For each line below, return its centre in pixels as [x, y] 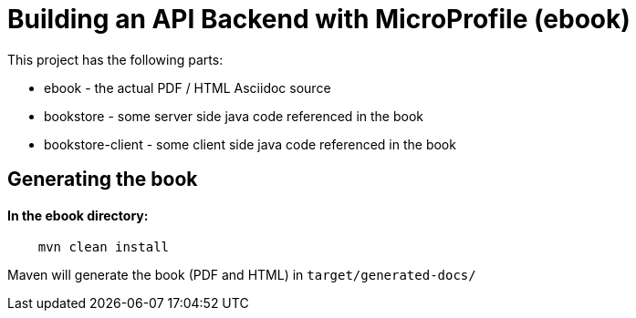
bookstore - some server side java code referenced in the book [234, 116]
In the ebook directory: [78, 215]
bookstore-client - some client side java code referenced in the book [250, 144]
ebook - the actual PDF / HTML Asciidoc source [188, 87]
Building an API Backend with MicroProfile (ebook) [319, 19]
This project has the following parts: [115, 59]
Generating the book [103, 180]
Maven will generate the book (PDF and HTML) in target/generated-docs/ [242, 275]
